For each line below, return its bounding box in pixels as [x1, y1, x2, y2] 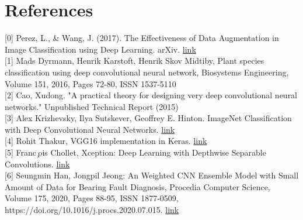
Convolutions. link [5, 157, 70, 170]
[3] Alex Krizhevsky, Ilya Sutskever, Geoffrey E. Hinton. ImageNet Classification [5, 112, 292, 124]
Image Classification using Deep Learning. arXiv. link [5, 43, 196, 55]
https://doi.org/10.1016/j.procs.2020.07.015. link [5, 204, 179, 216]
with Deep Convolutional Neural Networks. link [5, 123, 175, 135]
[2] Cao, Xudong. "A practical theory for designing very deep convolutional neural [5, 89, 298, 101]
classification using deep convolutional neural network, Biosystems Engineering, [5, 66, 289, 78]
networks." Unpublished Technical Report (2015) [5, 100, 179, 112]
